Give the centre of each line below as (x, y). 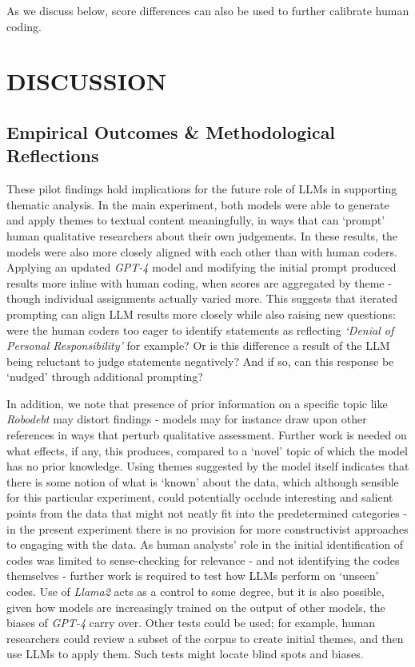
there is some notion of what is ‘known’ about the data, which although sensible (203, 481)
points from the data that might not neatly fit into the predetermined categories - (207, 513)
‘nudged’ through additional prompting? (105, 377)
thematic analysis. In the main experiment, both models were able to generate (198, 204)
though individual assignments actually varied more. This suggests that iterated (202, 298)
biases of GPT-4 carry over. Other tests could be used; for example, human (191, 623)
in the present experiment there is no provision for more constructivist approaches (207, 528)
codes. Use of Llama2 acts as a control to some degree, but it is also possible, (196, 591)
